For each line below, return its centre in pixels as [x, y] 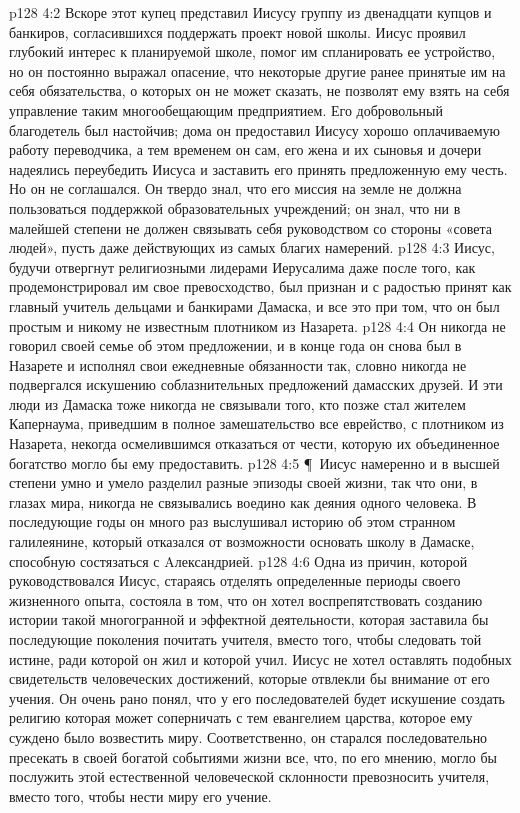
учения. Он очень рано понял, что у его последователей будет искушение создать [257, 697]
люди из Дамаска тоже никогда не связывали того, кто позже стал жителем [237, 403]
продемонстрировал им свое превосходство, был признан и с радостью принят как [260, 286]
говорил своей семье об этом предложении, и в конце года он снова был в [235, 345]
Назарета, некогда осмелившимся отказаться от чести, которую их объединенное [254, 443]
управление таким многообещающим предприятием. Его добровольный [226, 109]
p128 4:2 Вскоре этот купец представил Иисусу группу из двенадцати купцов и [250, 12]
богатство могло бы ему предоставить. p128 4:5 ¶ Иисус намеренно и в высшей [254, 462]
